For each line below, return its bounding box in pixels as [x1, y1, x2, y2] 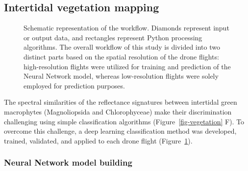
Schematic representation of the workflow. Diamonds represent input [24, 23, 229, 33]
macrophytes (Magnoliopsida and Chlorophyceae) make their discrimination [4, 106, 232, 116]
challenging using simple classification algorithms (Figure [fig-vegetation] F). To [4, 116, 245, 126]
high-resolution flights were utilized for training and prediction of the [24, 61, 231, 71]
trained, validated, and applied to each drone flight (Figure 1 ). [4, 135, 193, 145]
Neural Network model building [4, 156, 132, 169]
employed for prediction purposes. [24, 80, 125, 90]
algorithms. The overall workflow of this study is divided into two [24, 42, 220, 52]
